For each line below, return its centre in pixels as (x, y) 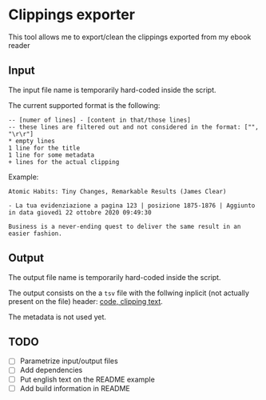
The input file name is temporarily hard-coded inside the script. (113, 90)
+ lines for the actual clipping (64, 162)
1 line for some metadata (51, 155)
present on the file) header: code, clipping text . (86, 301)
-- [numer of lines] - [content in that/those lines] (100, 120)
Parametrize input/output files (69, 361)
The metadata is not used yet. (57, 317)
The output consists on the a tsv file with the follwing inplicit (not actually (129, 293)
